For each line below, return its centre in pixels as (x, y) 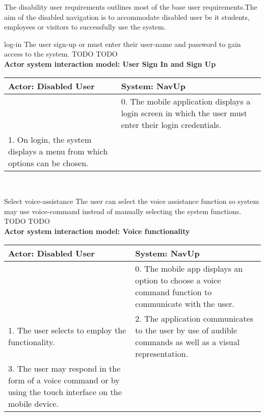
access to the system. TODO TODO (61, 54)
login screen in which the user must (184, 113)
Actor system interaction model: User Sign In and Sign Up (110, 63)
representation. (162, 353)
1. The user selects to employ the (67, 330)
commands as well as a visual (188, 342)
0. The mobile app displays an (189, 268)
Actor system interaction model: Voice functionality (97, 231)
